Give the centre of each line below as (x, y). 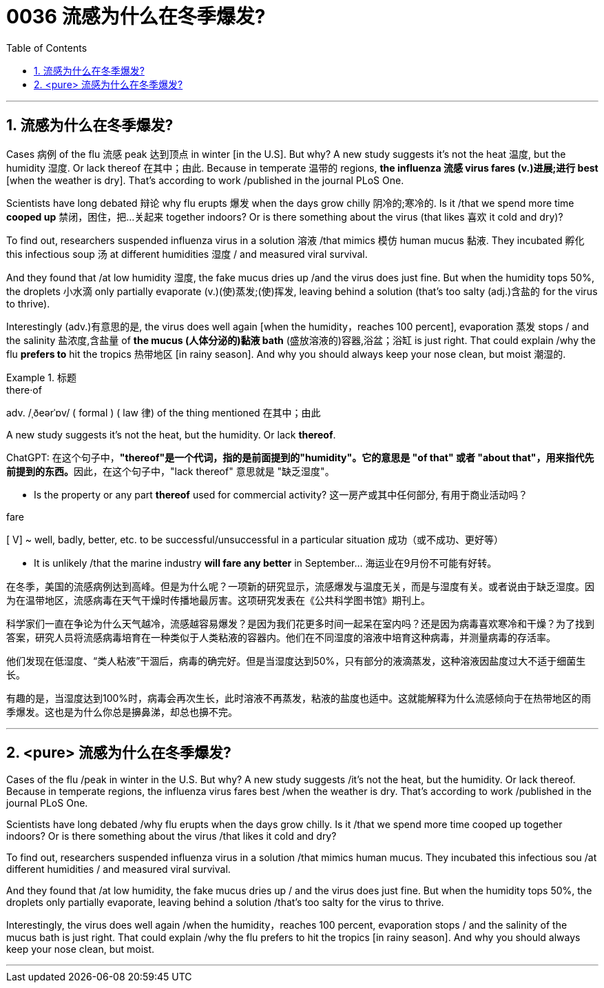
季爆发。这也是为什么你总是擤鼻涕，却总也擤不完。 (122, 712)
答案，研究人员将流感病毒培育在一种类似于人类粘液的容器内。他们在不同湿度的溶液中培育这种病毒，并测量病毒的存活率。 (281, 637)
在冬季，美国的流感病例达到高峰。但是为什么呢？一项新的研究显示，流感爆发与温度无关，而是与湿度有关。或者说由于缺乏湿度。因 (300, 586)
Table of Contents (47, 48)
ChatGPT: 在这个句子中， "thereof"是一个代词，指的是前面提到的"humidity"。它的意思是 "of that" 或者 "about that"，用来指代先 (300, 457)
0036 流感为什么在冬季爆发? (136, 17)
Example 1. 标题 (41, 377)
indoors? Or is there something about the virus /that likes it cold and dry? (171, 836)
